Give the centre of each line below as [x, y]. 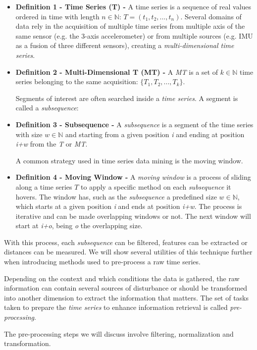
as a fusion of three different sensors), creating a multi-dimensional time [125, 45]
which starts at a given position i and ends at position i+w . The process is [129, 206]
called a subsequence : [47, 108]
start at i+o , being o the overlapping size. [79, 225]
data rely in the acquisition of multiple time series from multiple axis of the [130, 26]
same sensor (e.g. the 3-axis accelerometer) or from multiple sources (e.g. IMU [134, 35]
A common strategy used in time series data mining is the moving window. [129, 160]
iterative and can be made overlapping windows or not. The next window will [133, 216]
